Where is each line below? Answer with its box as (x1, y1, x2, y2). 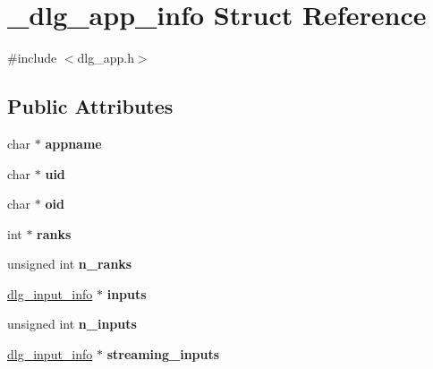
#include (7, 48, 57, 67)
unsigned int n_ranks (7, 254, 132, 273)
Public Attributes (7, 92, 174, 120)
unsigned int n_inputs (7, 314, 137, 333)
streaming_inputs (106, 345, 220, 364)
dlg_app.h (77, 48, 134, 67)
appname (45, 133, 102, 152)
